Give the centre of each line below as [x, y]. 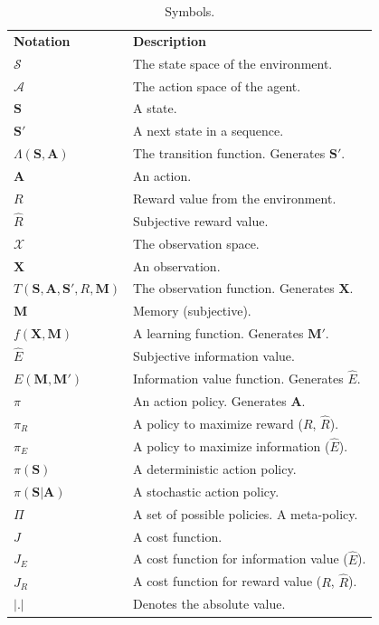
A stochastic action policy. [206, 491]
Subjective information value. [213, 355]
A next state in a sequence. [208, 131]
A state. [155, 108]
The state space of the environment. [232, 63]
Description [169, 40]
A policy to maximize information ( [231, 446]
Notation [42, 40]
